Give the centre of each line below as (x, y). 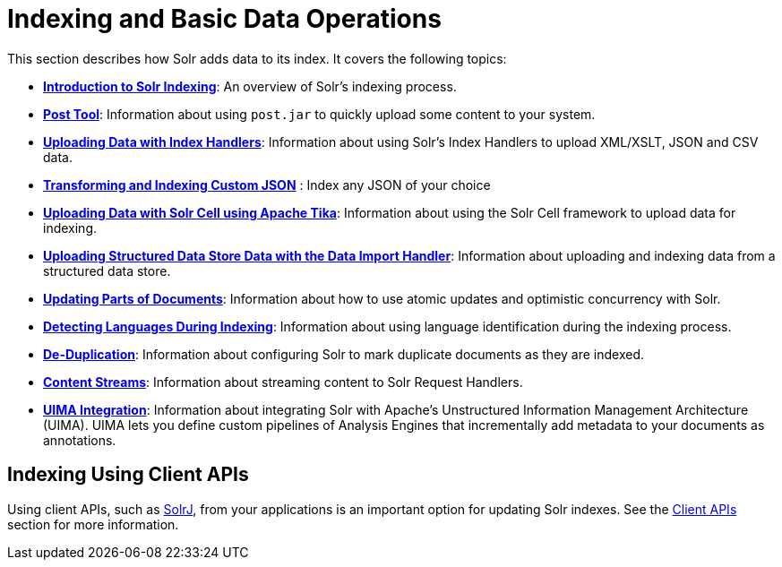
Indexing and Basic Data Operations (224, 19)
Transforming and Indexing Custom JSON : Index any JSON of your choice (267, 185)
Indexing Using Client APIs (128, 475)
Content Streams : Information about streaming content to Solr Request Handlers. (283, 382)
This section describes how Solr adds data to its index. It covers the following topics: (257, 58)
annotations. (80, 440)
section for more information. (93, 524)
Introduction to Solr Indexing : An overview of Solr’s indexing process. (250, 86)
